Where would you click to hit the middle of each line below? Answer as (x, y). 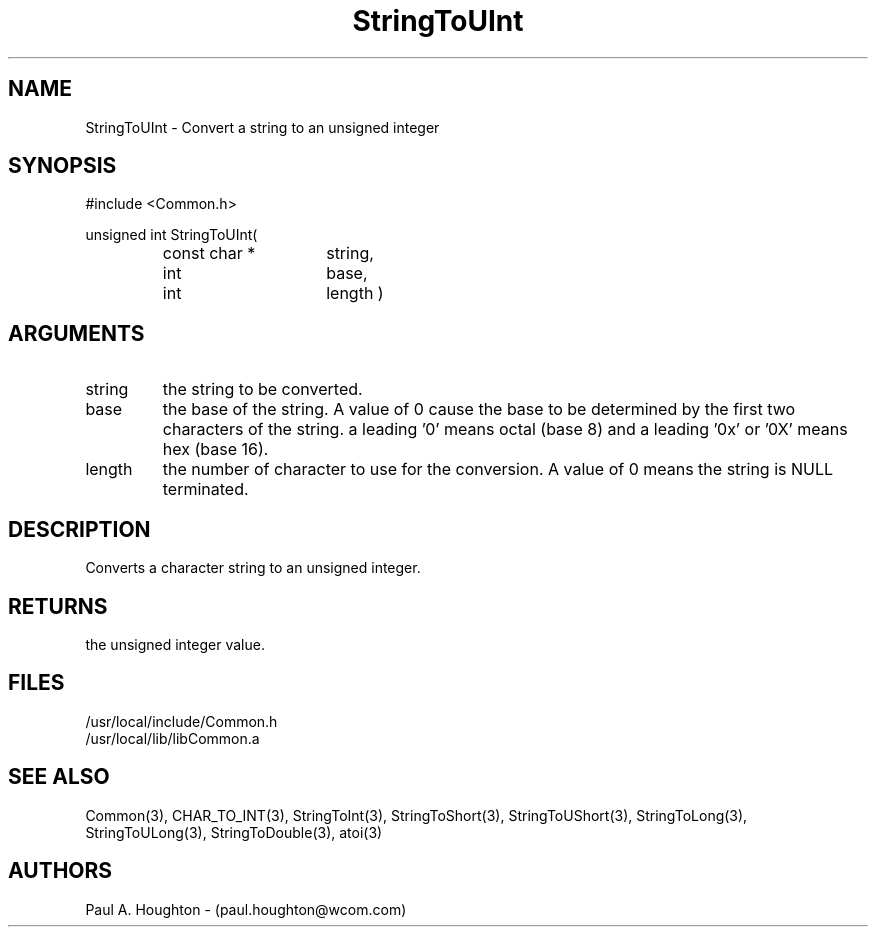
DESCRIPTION (79, 529)
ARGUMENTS (76, 333)
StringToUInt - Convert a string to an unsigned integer (262, 127)
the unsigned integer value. (175, 644)
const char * (209, 253)
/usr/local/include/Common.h (181, 721)
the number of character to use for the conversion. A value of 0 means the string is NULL (498, 469)
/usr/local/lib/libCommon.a (172, 738)
